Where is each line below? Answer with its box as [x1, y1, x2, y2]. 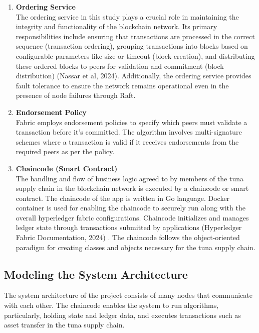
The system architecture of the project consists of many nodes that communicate [4, 290, 252, 300]
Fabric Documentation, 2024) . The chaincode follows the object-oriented [16, 232, 240, 243]
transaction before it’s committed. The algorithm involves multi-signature [16, 127, 242, 137]
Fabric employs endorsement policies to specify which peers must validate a [16, 117, 247, 127]
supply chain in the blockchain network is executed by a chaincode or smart [16, 183, 249, 193]
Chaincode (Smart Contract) [16, 163, 118, 173]
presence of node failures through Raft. [16, 90, 136, 100]
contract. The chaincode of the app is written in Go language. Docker [16, 192, 230, 203]
